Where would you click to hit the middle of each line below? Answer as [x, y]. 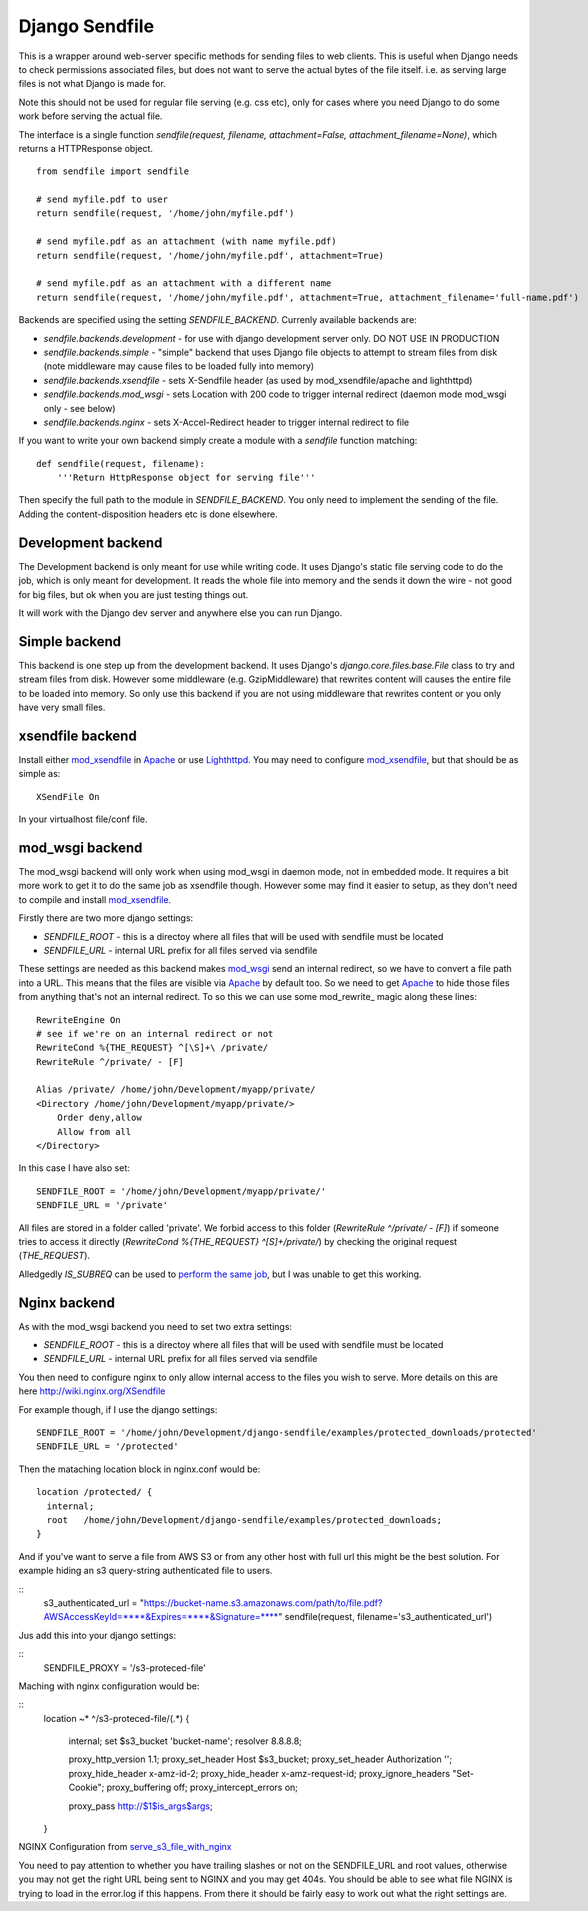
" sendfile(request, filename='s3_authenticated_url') [385, 1617]
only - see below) [79, 408]
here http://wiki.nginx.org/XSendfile [92, 1391]
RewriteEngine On [78, 1019]
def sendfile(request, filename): [120, 463]
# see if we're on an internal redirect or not [155, 1033]
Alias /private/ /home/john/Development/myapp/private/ [176, 1089]
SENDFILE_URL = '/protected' [107, 1446]
